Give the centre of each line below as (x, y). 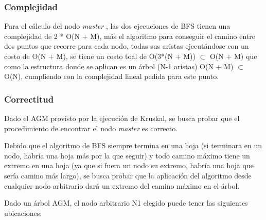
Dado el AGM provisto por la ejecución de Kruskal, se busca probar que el (122, 118)
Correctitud (29, 99)
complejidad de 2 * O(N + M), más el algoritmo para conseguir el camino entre (130, 36)
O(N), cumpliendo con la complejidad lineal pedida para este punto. (112, 76)
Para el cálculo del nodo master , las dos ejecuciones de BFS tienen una (117, 26)
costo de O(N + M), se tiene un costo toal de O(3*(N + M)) (100, 56)
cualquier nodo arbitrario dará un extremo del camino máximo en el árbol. (122, 185)
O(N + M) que (233, 56)
